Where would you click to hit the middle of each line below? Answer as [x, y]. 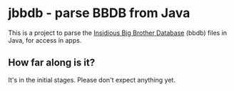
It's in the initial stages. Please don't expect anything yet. [92, 80]
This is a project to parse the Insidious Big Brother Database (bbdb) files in [118, 33]
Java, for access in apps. [45, 40]
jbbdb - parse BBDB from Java [99, 13]
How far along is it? [52, 63]
